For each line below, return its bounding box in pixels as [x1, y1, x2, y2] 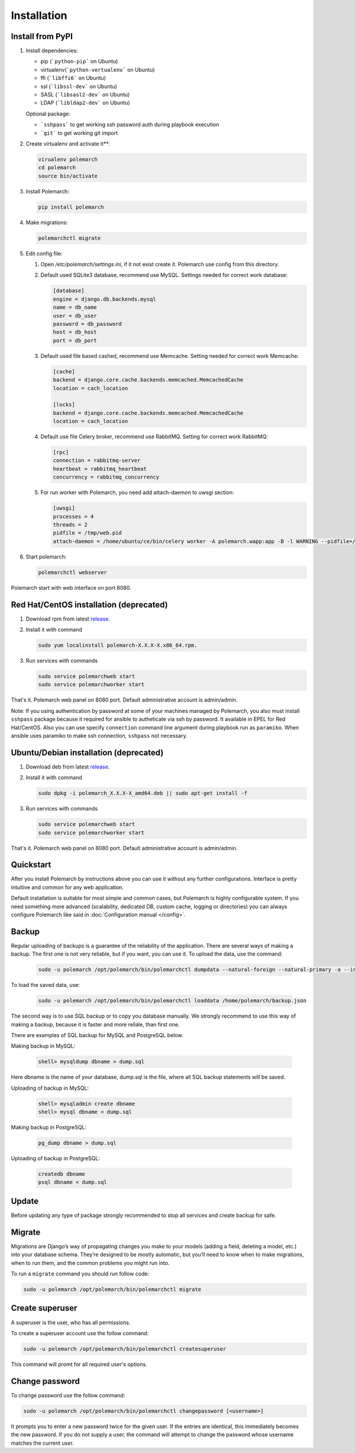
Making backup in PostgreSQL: [11, 1124, 87, 1131]
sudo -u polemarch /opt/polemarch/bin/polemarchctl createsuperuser [23, 1345, 227, 1352]
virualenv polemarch [38, 156, 98, 163]
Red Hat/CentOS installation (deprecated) [11, 599, 168, 609]
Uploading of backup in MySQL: [11, 1084, 89, 1092]
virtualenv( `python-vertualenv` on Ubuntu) [40, 66, 155, 73]
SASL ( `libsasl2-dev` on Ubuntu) [40, 91, 130, 98]
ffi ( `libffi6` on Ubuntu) [40, 75, 106, 82]
